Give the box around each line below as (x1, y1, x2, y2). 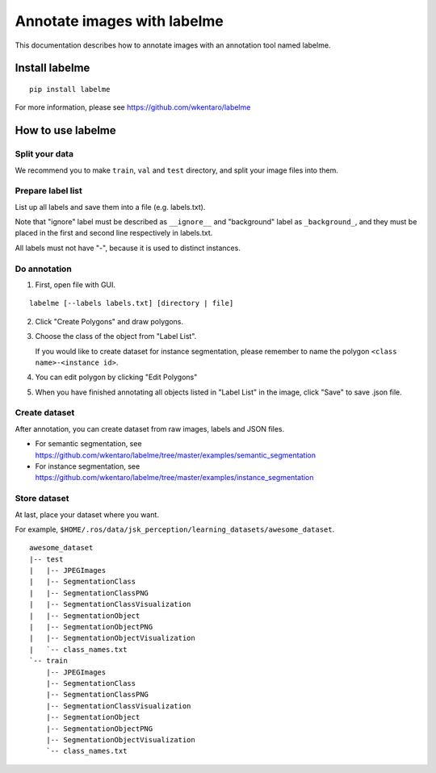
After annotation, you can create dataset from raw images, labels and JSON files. (15, 424, 285, 433)
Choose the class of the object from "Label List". (35, 332, 197, 341)
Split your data (15, 148, 74, 160)
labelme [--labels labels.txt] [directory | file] (29, 299, 234, 308)
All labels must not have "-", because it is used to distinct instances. (15, 243, 241, 253)
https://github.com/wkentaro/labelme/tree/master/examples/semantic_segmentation (35, 450, 317, 460)
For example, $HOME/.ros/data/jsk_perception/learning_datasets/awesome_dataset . (15, 524, 335, 534)
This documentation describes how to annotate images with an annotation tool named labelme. (15, 40, 331, 50)
